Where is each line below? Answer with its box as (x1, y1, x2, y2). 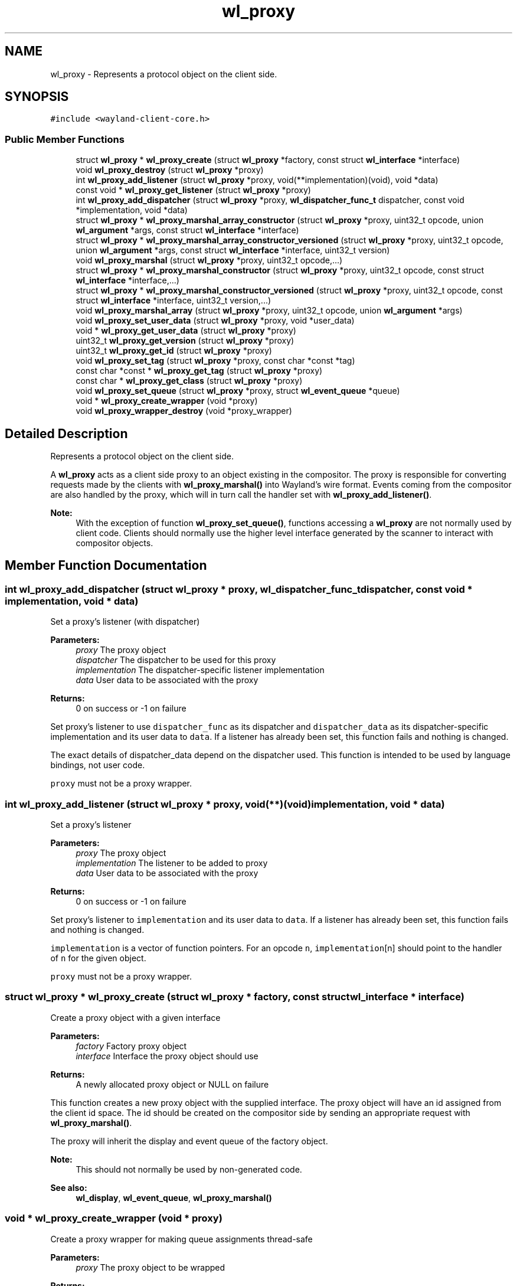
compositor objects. (76, 538, 153, 549)
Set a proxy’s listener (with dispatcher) (50, 616, 200, 627)
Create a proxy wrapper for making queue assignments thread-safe (50, 1233, 313, 1244)
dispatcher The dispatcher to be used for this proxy (76, 655, 276, 665)
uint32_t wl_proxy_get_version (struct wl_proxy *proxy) (76, 335, 295, 346)
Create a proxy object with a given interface (50, 1012, 221, 1023)
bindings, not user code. (50, 760, 145, 771)
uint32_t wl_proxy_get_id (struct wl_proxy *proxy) (76, 345, 272, 356)
